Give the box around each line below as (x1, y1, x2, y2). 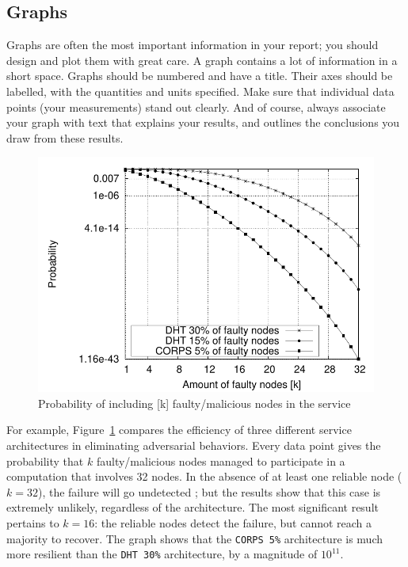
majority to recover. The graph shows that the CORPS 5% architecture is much (6, 530, 383, 546)
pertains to (6, 514, 59, 531)
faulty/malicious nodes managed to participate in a (96, 452, 345, 469)
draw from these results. (6, 129, 124, 146)
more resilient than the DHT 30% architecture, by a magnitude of (6, 546, 318, 562)
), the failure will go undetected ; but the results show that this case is (37, 483, 381, 500)
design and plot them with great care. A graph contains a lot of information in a (6, 51, 398, 68)
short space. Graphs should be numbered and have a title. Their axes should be (6, 67, 393, 84)
